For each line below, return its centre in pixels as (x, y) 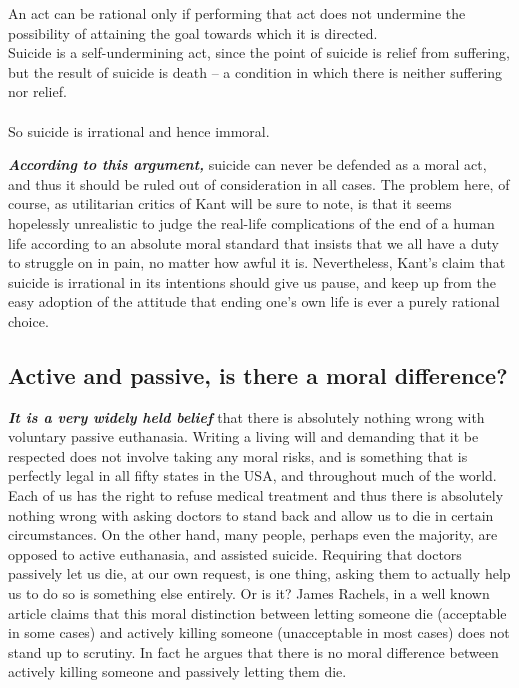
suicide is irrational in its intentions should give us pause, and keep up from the (252, 281)
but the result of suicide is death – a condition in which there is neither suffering (255, 71)
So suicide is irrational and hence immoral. (139, 130)
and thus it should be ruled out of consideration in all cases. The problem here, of (259, 183)
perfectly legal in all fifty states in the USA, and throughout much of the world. (252, 475)
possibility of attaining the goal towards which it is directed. (193, 32)
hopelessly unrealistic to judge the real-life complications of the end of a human (251, 222)
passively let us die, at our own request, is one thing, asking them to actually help (259, 573)
